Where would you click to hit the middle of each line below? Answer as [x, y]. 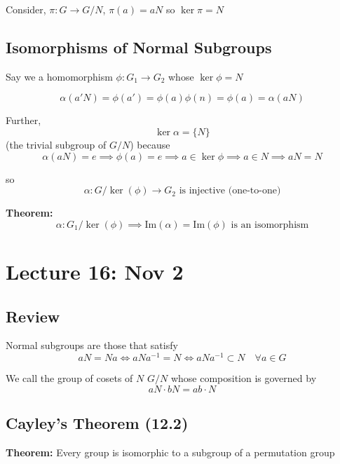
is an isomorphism [270, 225]
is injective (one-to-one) [230, 191]
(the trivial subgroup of [56, 144]
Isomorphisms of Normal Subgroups [139, 47]
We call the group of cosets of [69, 378]
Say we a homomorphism [59, 76]
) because [150, 144]
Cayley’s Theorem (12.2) [97, 423]
